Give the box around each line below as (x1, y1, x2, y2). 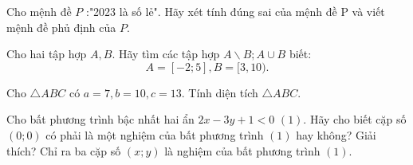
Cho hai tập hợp (6, 45, 87, 62)
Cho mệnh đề (6, 3, 72, 19)
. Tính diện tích (181, 84, 258, 100)
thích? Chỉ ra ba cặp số (6, 142, 121, 159)
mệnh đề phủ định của (6, 18, 116, 35)
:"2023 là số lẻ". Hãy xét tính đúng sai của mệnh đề (85, 3, 337, 19)
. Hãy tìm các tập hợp (112, 45, 220, 62)
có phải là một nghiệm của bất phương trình (45, 126, 264, 143)
